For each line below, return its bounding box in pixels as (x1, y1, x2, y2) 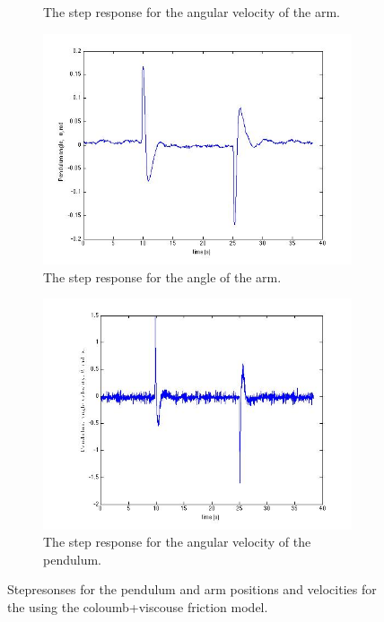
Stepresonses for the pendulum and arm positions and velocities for (7, 580, 377, 599)
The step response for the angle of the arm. (43, 267, 282, 286)
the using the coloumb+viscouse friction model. (7, 597, 268, 616)
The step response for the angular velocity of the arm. (43, 3, 340, 21)
